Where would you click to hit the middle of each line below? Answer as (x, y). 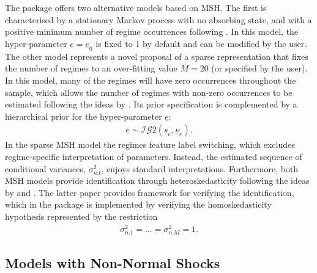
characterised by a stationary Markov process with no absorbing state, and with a (158, 19)
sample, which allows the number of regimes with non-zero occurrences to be (149, 92)
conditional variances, (45, 168)
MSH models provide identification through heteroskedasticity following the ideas (157, 180)
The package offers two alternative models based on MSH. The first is (136, 7)
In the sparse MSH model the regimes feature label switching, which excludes (150, 144)
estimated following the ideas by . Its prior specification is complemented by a (151, 104)
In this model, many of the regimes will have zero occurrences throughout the (151, 80)
